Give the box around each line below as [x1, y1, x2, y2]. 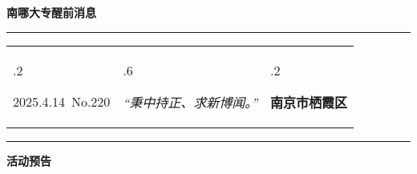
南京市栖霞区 [270, 92, 348, 111]
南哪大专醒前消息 [6, 4, 96, 20]
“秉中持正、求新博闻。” [123, 92, 258, 111]
